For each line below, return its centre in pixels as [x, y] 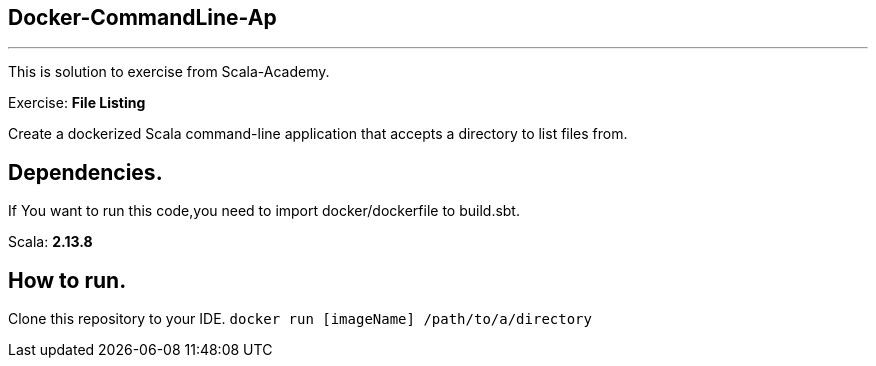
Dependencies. [85, 172]
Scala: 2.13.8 [50, 242]
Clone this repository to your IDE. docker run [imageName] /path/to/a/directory [300, 319]
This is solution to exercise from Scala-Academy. [169, 72]
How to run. [67, 280]
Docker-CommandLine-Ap [142, 17]
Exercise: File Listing [77, 103]
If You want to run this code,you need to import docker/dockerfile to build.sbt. [264, 211]
